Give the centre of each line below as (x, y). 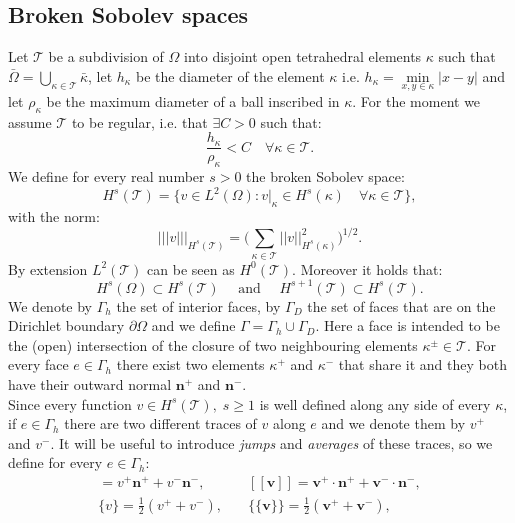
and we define (193, 325)
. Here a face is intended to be (407, 325)
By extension (48, 268)
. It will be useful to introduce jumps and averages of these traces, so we (271, 442)
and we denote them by (393, 423)
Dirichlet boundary (66, 325)
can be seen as (191, 268)
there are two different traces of (160, 423)
